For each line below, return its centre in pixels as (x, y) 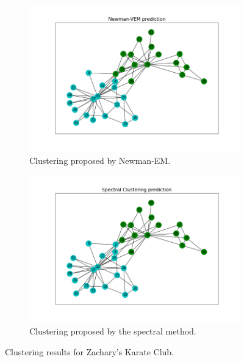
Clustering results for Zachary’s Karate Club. (90, 351)
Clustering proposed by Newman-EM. (100, 161)
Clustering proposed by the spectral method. (113, 331)
